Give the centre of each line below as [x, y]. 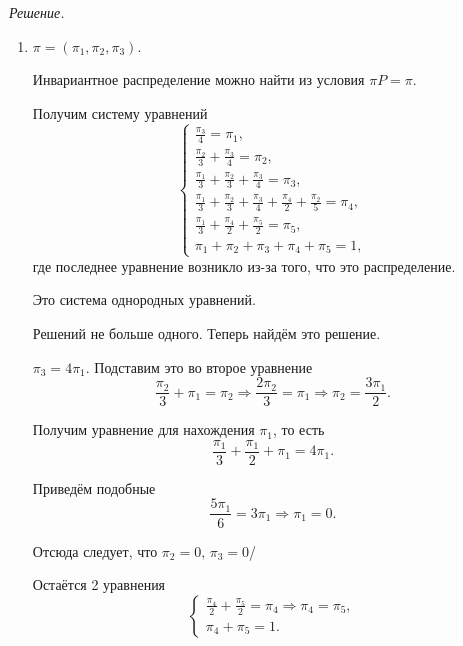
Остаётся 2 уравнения [99, 584]
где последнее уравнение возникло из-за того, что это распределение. [244, 265]
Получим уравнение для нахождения [143, 429]
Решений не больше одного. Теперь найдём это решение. [206, 332]
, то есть [298, 429]
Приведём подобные [94, 487]
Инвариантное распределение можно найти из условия [198, 79]
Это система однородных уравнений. [144, 299]
